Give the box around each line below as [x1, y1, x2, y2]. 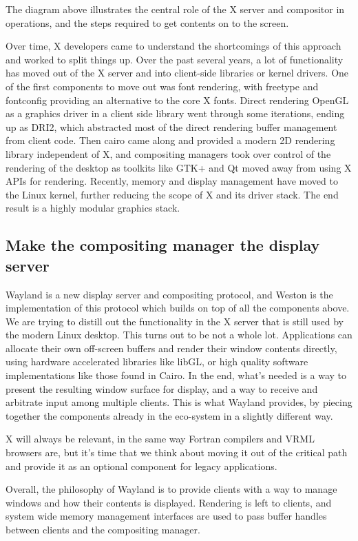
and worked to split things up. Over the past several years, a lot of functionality [6, 52, 344, 66]
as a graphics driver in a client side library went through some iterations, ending [6, 106, 345, 121]
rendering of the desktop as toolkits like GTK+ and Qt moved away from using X [6, 160, 352, 174]
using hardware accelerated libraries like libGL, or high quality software [6, 354, 308, 369]
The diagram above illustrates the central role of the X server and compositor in [6, 2, 345, 16]
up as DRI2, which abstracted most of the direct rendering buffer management [6, 119, 337, 134]
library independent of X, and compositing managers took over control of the [6, 146, 331, 161]
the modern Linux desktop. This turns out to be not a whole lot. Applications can [6, 327, 352, 342]
